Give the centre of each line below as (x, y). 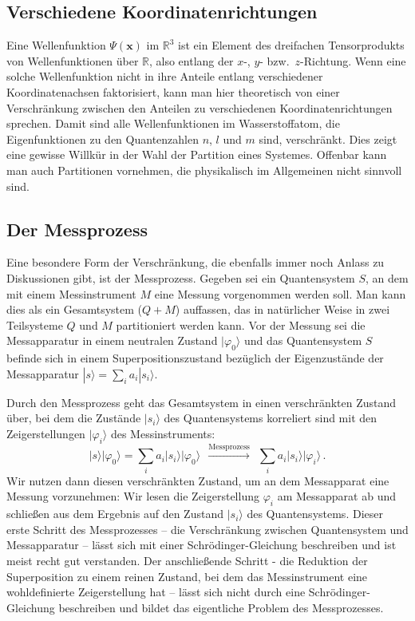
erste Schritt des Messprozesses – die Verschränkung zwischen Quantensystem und (207, 529)
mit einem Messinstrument (71, 293)
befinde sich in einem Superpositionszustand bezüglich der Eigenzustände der (195, 358)
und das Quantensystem (303, 340)
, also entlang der (191, 60)
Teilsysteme (35, 324)
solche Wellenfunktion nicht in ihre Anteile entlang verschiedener (165, 76)
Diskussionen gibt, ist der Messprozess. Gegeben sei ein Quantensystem (181, 277)
